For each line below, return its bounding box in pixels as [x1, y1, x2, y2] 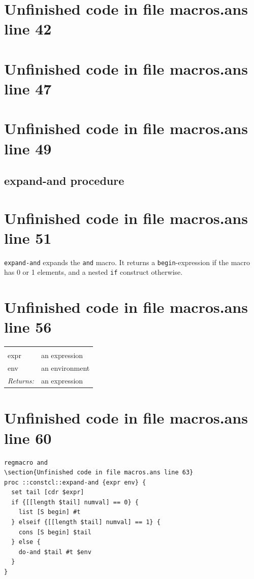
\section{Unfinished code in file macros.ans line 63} [4, 469, 194, 476]
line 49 [4, 138, 52, 158]
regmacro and [4, 459, 48, 466]
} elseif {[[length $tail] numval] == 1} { [11, 519, 161, 526]
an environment [41, 363, 90, 373]
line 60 [4, 427, 52, 448]
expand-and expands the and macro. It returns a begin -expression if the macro [4, 256, 250, 267]
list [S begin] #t [18, 508, 81, 516]
